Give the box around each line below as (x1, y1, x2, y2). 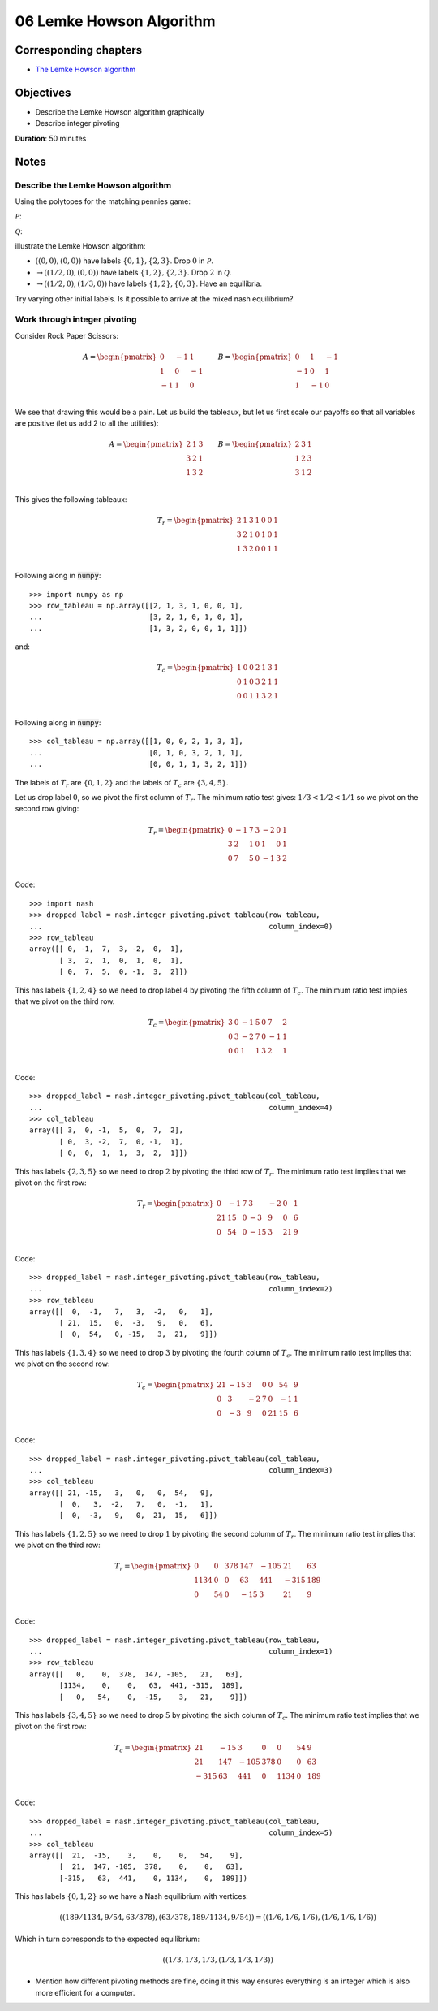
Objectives (15, 85, 71, 99)
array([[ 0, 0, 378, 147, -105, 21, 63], (29, 1669, 243, 1679)
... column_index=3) (29, 1465, 333, 1474)
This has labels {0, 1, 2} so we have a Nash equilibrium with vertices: (15, 1892, 249, 1901)
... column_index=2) (29, 1284, 333, 1293)
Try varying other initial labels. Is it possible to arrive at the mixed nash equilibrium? (15, 293, 294, 304)
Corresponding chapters (15, 43, 143, 57)
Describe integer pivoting (35, 119, 121, 128)
